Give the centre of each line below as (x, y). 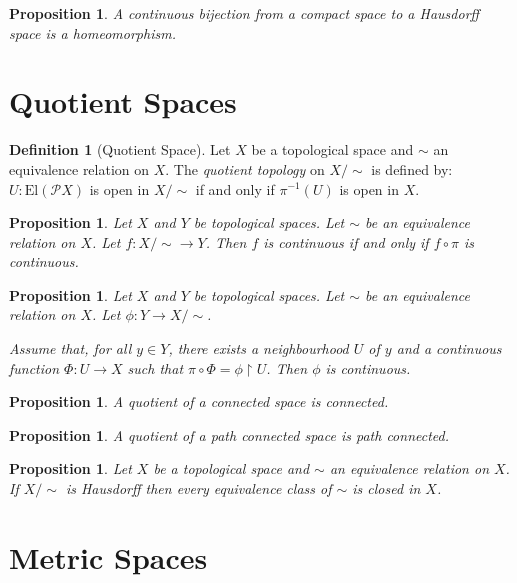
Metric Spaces (108, 556)
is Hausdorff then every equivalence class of (198, 488)
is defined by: (412, 168)
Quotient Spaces (123, 101)
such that (155, 367)
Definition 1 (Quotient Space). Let (120, 149)
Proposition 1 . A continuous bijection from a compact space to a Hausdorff (244, 13)
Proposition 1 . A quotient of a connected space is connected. (199, 401)
